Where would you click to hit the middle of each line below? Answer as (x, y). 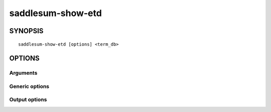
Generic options (29, 86)
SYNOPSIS (26, 31)
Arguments (23, 73)
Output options (28, 99)
